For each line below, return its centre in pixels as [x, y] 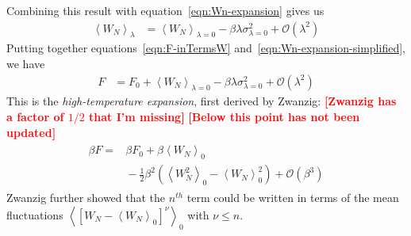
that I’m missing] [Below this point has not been [225, 117]
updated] [31, 132]
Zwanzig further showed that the [86, 198]
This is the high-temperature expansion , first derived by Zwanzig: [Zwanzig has [202, 101]
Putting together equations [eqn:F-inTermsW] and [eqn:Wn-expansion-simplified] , [206, 48]
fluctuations [35, 214]
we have [26, 64]
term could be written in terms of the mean [293, 198]
